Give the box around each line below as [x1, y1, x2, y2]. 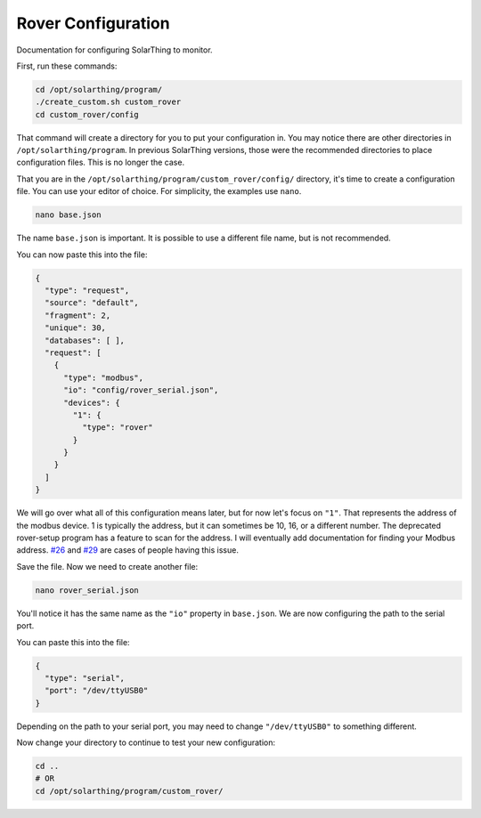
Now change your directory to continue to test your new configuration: [16, 737, 276, 748]
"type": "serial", [45, 673, 125, 683]
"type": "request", [45, 285, 130, 296]
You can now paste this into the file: [16, 249, 148, 260]
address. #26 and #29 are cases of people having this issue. [16, 545, 240, 555]
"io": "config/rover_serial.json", [63, 385, 219, 395]
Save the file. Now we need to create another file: [16, 561, 199, 571]
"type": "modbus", [63, 372, 144, 383]
